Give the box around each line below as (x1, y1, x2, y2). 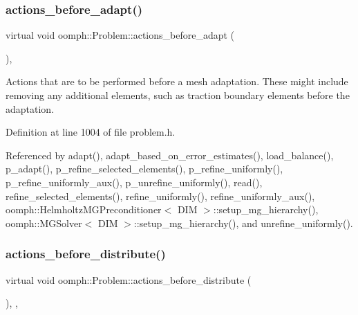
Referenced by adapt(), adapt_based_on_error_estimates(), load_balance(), (6, 147, 334, 162)
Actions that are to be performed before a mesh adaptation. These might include (6, 74, 348, 89)
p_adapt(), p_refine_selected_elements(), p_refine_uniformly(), (6, 161, 283, 176)
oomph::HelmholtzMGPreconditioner (6, 202, 162, 217)
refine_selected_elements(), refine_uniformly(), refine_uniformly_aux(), (6, 188, 315, 203)
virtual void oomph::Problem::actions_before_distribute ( (6, 272, 252, 287)
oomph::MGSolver (6, 215, 82, 230)
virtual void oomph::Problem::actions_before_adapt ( (6, 28, 235, 42)
